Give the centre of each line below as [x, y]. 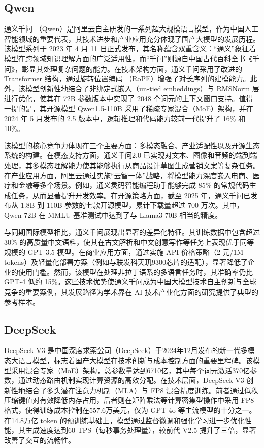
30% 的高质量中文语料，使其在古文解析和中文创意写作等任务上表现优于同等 [129, 242]
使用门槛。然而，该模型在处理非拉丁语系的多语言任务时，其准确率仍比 [135, 271]
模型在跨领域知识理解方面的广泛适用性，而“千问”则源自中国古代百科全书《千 [132, 58]
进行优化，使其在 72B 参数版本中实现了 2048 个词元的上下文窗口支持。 [122, 98]
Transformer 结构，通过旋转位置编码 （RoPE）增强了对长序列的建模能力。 [127, 78]
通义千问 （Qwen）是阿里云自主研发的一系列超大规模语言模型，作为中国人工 [131, 29]
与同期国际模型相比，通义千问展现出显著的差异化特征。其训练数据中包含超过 [132, 232]
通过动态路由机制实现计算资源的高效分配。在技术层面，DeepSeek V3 [131, 380]
